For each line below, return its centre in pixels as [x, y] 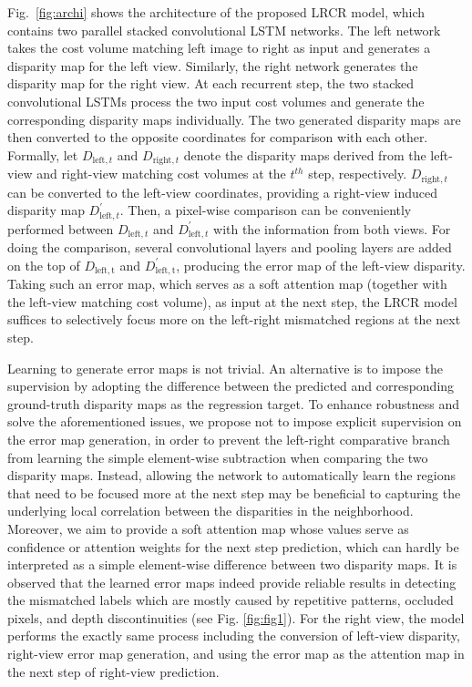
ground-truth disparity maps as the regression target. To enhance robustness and [233, 403]
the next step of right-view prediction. [113, 671]
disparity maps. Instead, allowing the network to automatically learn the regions [232, 475]
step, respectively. [358, 174]
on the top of [44, 265]
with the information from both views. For [332, 228]
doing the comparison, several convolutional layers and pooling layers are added [230, 247]
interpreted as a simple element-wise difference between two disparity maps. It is [232, 564]
